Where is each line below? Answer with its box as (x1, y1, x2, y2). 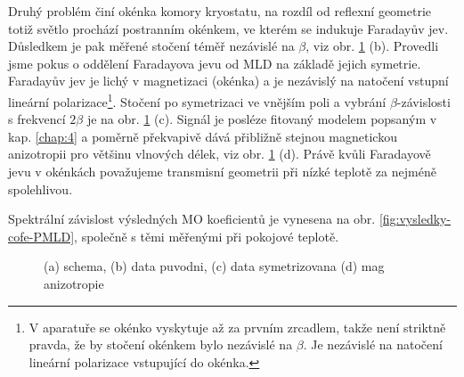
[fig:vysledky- (379, 209, 452, 228)
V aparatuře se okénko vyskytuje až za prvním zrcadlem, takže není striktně (28, 317, 446, 336)
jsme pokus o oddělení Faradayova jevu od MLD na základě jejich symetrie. (8, 53, 421, 72)
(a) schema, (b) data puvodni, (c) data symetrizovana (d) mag (44, 257, 385, 275)
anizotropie (44, 274, 104, 292)
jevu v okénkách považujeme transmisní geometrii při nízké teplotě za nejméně (8, 162, 436, 180)
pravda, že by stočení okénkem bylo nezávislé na (28, 335, 293, 354)
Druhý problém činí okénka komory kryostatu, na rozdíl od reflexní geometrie (8, 2, 432, 20)
